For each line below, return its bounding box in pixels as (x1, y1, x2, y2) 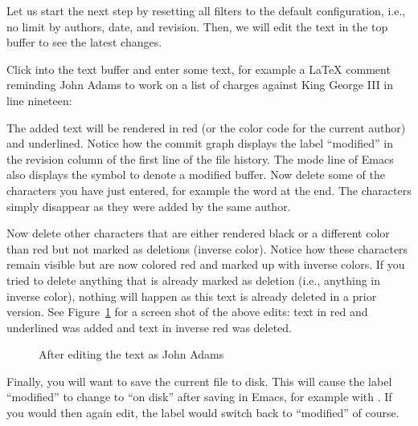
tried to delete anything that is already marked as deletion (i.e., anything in (6, 271, 381, 288)
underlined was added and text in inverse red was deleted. (6, 318, 293, 335)
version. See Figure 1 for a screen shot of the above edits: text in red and (6, 303, 368, 320)
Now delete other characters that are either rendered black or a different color (6, 225, 390, 241)
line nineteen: (6, 91, 72, 108)
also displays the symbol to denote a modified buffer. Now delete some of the (6, 166, 385, 183)
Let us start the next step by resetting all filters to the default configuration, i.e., (6, 2, 406, 18)
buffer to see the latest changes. (6, 34, 162, 51)
